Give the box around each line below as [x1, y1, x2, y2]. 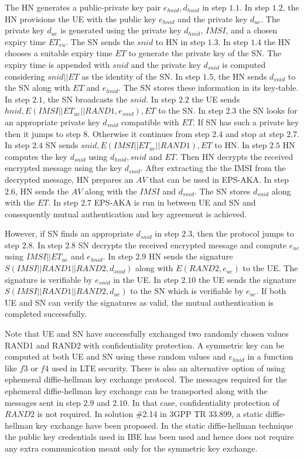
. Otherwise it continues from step [87, 127, 210, 139]
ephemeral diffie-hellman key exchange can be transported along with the [5, 385, 268, 397]
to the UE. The [242, 262, 298, 274]
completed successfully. [5, 307, 87, 320]
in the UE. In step [113, 273, 179, 285]
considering [5, 70, 45, 82]
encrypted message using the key [5, 162, 122, 174]
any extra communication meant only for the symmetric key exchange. [5, 442, 258, 454]
